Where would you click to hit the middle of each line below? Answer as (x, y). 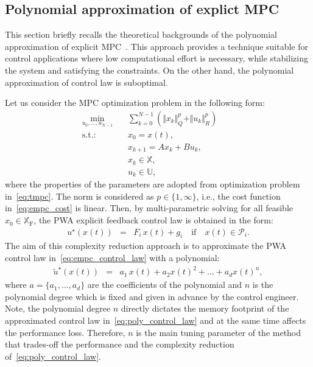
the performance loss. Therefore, (65, 332)
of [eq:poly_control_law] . (53, 356)
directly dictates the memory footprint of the (205, 308)
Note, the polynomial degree (58, 308)
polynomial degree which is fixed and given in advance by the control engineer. (152, 296)
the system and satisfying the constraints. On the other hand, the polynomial (149, 70)
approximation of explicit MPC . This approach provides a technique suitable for (157, 46)
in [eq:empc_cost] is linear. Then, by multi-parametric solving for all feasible (149, 208)
